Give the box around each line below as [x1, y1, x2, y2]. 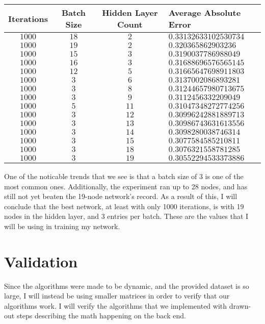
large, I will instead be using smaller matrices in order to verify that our [4, 290, 230, 301]
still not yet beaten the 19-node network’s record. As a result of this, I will [4, 191, 237, 202]
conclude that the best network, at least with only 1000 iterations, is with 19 [4, 201, 244, 211]
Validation [4, 251, 78, 271]
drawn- [229, 300, 251, 311]
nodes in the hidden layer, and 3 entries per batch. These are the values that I [4, 211, 249, 221]
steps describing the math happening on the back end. [16, 310, 186, 321]
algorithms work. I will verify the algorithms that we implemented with [4, 300, 227, 311]
